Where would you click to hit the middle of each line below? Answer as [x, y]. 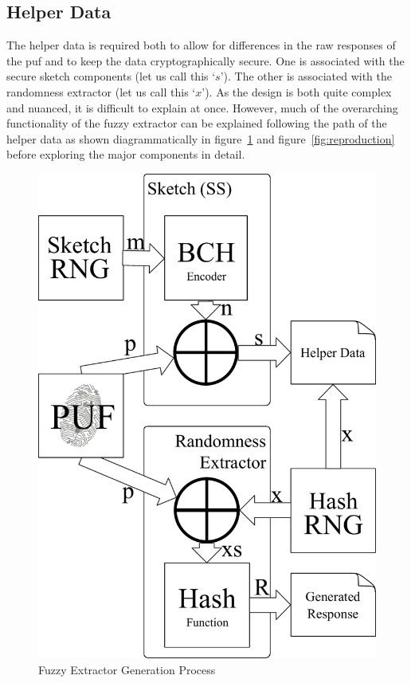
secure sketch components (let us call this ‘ [111, 76]
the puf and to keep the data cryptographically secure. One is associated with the [205, 60]
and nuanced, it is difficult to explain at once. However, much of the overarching [202, 107]
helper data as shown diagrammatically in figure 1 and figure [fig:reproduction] [201, 138]
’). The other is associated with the [306, 76]
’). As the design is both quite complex [297, 91]
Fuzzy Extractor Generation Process [127, 669]
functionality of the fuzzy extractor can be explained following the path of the [197, 123]
